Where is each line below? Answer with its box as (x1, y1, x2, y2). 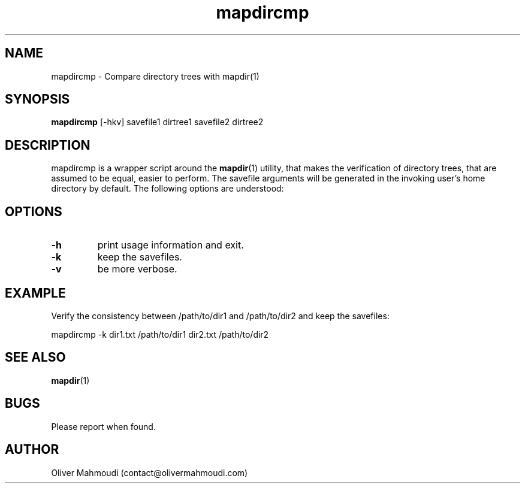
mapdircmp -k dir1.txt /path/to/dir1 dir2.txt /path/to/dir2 (51, 329, 269, 340)
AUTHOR (5, 442, 59, 457)
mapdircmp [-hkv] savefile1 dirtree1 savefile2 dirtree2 (51, 117, 264, 128)
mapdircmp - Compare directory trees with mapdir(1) (51, 71, 260, 81)
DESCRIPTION (5, 137, 90, 153)
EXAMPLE (5, 285, 66, 301)
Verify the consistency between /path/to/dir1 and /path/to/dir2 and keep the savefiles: (51, 310, 390, 321)
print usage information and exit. (97, 239, 244, 251)
